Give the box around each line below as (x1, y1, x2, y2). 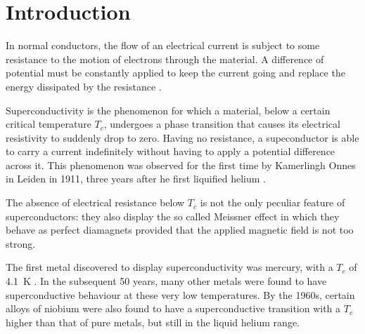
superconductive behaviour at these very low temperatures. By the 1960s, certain (6, 287, 355, 302)
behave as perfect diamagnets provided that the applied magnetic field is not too (6, 222, 354, 237)
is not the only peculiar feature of (200, 195, 345, 210)
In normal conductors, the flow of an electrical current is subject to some (6, 38, 320, 53)
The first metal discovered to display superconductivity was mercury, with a (6, 260, 333, 274)
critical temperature (6, 116, 91, 131)
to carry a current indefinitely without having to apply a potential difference (6, 144, 335, 159)
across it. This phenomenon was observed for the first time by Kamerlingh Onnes (6, 157, 356, 172)
